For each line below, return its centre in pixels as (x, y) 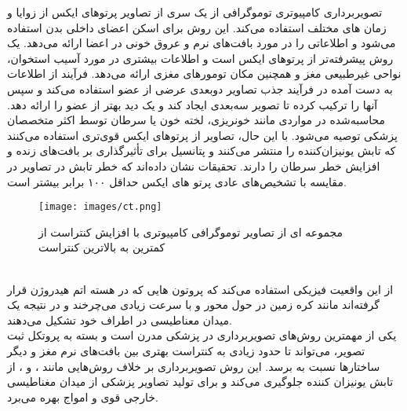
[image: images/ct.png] (100, 207)
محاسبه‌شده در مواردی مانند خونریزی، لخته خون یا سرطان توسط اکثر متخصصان (196, 120)
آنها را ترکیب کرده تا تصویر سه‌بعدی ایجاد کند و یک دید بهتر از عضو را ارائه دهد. (193, 104)
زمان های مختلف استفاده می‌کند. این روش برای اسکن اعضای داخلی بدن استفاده (197, 27)
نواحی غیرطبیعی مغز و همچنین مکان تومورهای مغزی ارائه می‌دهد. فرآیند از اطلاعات (204, 73)
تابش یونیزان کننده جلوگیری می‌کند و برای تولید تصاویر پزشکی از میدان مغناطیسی (200, 382)
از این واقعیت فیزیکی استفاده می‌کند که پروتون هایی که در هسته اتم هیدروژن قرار (200, 289)
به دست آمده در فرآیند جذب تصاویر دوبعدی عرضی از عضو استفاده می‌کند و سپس (200, 88)
